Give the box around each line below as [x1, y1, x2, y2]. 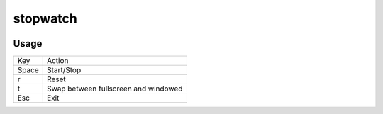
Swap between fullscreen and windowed [46, 84, 183, 93]
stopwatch [13, 11, 77, 26]
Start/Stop [46, 65, 82, 75]
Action [46, 56, 69, 66]
